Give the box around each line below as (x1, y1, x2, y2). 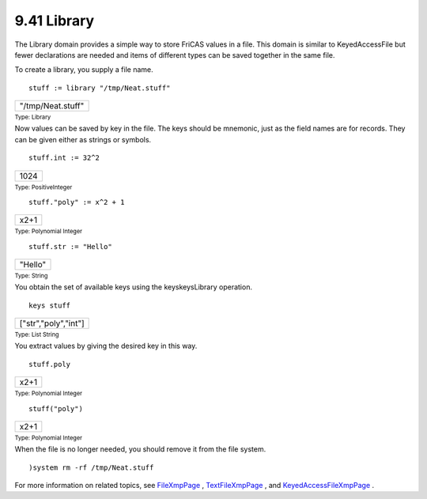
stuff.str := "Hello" (28, 242, 112, 251)
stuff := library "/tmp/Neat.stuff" (28, 83, 171, 93)
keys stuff (28, 301, 71, 310)
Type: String (14, 272, 48, 280)
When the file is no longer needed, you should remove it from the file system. (14, 444, 266, 454)
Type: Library (14, 113, 51, 122)
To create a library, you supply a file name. (14, 65, 153, 74)
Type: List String (14, 331, 59, 339)
